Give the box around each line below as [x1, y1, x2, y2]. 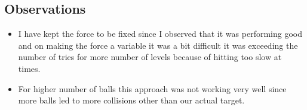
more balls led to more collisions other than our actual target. [18, 94, 245, 106]
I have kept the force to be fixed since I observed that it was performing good [18, 27, 302, 40]
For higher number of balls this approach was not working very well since [18, 82, 287, 95]
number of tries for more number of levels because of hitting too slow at [18, 51, 282, 63]
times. [18, 62, 41, 74]
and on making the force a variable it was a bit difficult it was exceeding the [18, 39, 298, 51]
